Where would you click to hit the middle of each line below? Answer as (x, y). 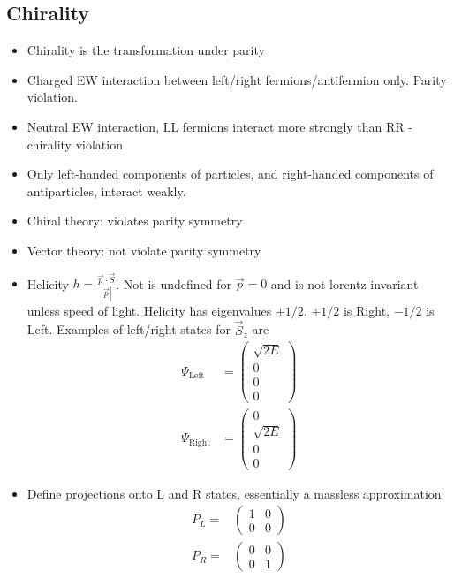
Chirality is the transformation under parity (146, 50)
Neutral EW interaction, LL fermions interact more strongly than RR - (219, 126)
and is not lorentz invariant (344, 283)
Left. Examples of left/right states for (129, 329)
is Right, (366, 310)
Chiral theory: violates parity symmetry (135, 221)
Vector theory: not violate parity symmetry (144, 250)
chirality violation (75, 144)
